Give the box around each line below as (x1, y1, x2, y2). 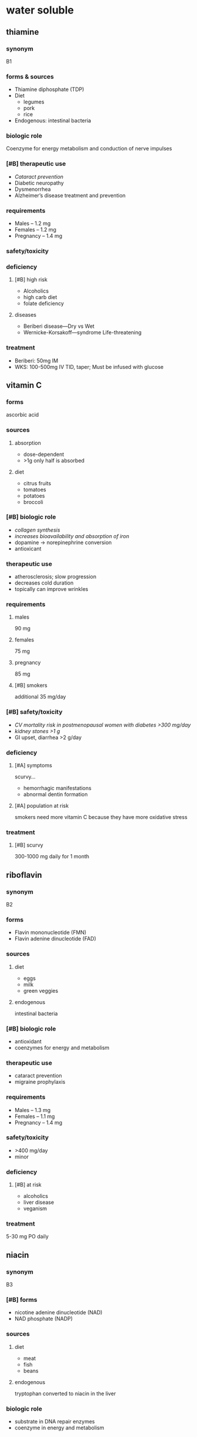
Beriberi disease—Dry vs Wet (23, 323, 95, 330)
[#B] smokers (14, 682, 48, 689)
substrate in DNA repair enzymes (14, 1418, 95, 1425)
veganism (23, 1205, 47, 1212)
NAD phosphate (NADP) (14, 1315, 73, 1322)
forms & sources (6, 72, 54, 80)
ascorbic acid (6, 411, 39, 418)
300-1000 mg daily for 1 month (14, 853, 90, 860)
